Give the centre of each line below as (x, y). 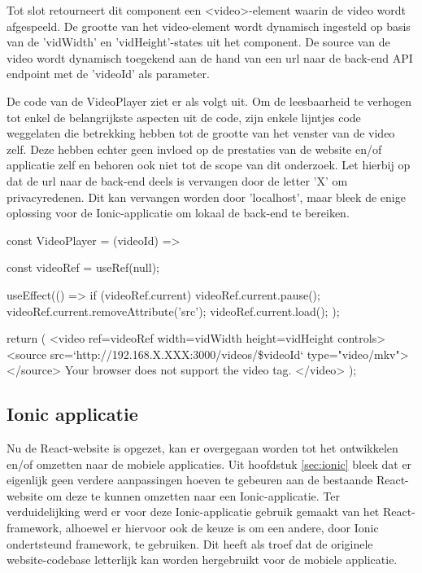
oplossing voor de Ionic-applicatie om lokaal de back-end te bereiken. (178, 213)
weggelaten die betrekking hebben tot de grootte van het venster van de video (201, 133)
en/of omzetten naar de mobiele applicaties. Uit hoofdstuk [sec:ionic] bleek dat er (209, 464)
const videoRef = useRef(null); (83, 267)
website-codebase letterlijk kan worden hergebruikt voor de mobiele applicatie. (202, 560)
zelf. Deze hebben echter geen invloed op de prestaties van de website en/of (194, 149)
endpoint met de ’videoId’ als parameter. (108, 74)
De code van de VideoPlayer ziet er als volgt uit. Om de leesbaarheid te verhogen (209, 101)
